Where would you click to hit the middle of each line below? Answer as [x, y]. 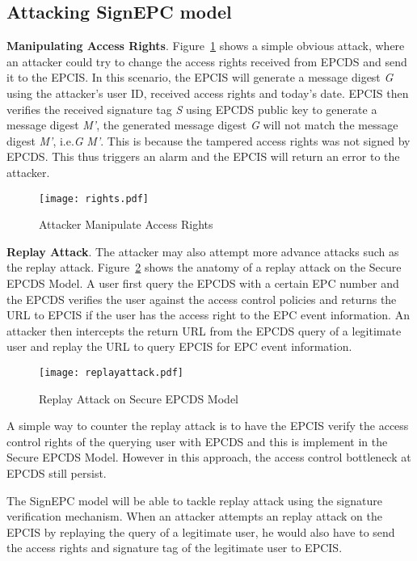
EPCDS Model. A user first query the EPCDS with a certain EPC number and [203, 283]
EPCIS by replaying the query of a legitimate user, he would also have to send [201, 531]
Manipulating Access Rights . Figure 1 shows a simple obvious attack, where [206, 46]
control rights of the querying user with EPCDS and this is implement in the [197, 441]
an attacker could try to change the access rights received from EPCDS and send [207, 61]
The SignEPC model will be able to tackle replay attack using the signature [194, 500]
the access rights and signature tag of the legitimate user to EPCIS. [175, 548]
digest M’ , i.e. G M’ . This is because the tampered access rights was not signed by [208, 140]
